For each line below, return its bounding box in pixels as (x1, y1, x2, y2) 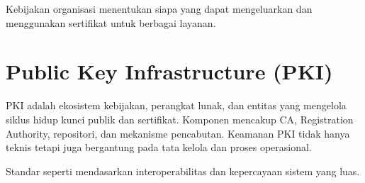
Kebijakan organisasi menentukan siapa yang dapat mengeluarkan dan (6, 1, 313, 16)
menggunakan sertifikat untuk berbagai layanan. (6, 15, 216, 30)
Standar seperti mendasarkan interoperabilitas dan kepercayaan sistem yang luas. (6, 163, 360, 178)
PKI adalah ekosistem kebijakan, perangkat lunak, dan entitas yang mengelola (6, 98, 347, 113)
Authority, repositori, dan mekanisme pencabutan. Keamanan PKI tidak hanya (6, 126, 350, 140)
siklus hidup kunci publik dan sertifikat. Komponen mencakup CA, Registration (6, 111, 354, 126)
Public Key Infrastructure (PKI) (6, 57, 333, 86)
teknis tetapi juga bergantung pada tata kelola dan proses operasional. (6, 140, 312, 155)
